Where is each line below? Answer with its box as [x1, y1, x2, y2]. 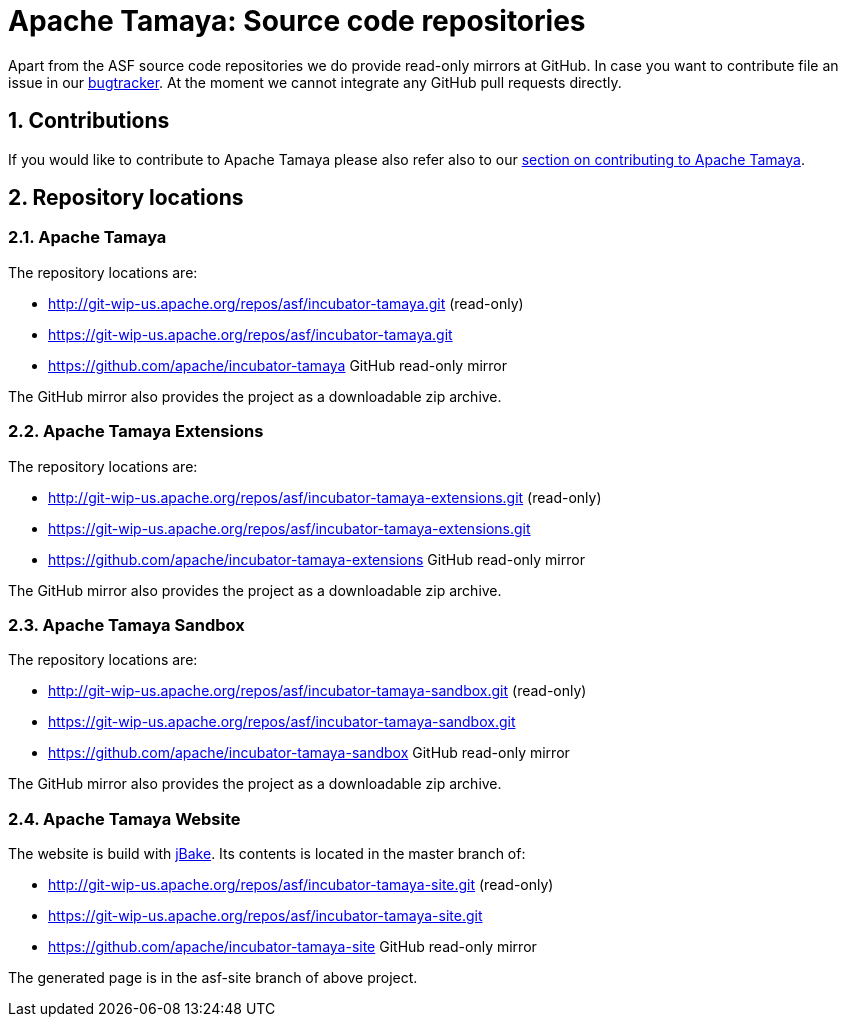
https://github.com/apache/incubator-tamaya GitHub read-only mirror [48, 356, 507, 374]
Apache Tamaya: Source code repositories [8, 4, 586, 38]
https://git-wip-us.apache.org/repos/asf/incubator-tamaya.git [48, 325, 453, 343]
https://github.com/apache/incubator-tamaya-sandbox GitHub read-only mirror [48, 744, 570, 762]
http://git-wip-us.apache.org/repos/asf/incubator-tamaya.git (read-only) [48, 294, 524, 312]
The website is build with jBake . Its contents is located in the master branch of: [8, 845, 526, 863]
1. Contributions [8, 108, 170, 134]
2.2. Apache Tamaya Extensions [8, 421, 264, 442]
